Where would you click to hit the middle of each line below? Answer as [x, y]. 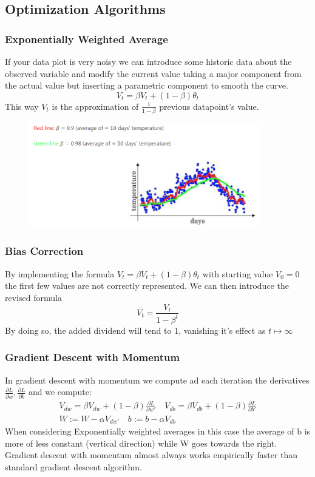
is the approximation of [95, 106]
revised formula [33, 297]
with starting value [238, 273]
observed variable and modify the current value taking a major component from [153, 73]
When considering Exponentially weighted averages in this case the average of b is [158, 431]
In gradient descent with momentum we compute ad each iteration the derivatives [157, 380]
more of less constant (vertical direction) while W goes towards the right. [141, 443]
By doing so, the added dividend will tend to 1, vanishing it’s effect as [135, 330]
